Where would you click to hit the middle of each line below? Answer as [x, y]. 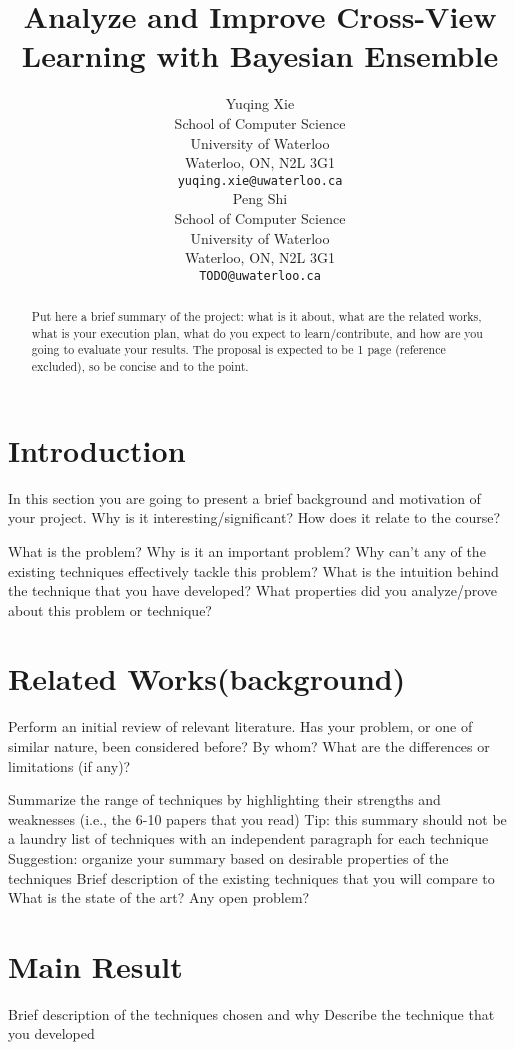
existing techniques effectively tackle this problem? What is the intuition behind [253, 570]
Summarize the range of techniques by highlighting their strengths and [224, 799]
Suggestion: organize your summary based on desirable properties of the [228, 857]
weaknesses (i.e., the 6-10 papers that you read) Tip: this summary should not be [257, 818]
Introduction [97, 449]
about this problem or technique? [110, 609]
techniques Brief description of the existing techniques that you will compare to [251, 877]
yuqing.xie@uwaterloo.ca [260, 180]
